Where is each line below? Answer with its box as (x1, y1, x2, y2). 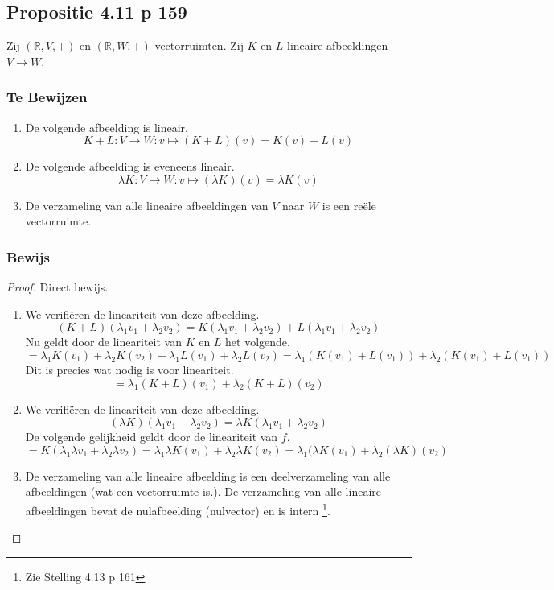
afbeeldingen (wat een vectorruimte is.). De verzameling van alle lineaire (25, 483, 381, 500)
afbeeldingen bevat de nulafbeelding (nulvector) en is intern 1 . (25, 499, 330, 518)
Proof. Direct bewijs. (6, 278, 109, 295)
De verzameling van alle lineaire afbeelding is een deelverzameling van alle (25, 467, 391, 484)
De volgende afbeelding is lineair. (25, 118, 188, 135)
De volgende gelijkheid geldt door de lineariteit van (25, 428, 278, 445)
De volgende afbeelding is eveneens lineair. (25, 158, 235, 175)
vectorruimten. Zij (154, 37, 244, 54)
